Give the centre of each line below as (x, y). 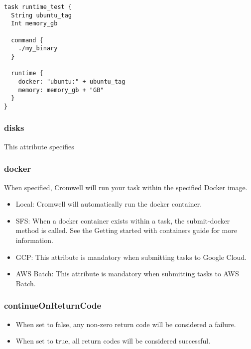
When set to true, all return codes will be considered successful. (113, 341)
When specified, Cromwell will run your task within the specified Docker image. (126, 187)
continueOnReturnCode (53, 305)
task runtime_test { (38, 7)
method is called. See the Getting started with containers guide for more (126, 230)
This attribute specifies (39, 146)
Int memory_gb (34, 24)
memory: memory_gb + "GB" (61, 90)
